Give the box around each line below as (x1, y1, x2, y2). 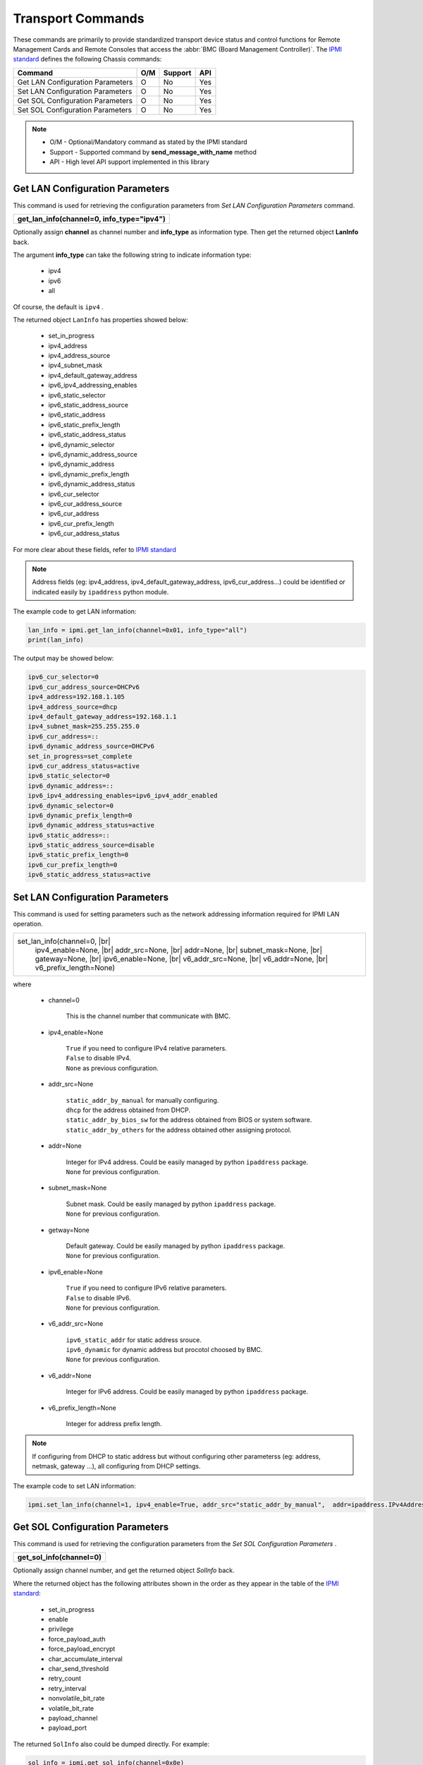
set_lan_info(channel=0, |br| (17, 936, 111, 946)
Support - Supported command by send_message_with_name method (49, 148, 257, 156)
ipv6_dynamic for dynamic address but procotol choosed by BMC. (66, 1346, 263, 1354)
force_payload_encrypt (48, 1645, 116, 1653)
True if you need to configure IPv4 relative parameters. (66, 1044, 227, 1053)
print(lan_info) (27, 636, 85, 644)
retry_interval (48, 1684, 87, 1692)
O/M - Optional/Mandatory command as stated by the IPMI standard (49, 138, 247, 146)
